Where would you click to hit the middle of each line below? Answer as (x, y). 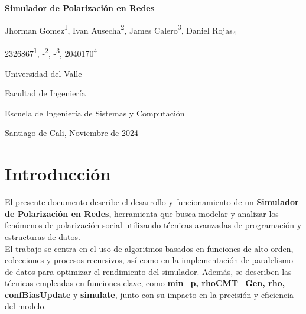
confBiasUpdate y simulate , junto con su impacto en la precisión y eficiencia (149, 294)
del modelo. (26, 306)
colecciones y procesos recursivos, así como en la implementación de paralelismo (149, 260)
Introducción (58, 174)
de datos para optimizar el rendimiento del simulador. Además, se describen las (148, 271)
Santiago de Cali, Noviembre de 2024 (71, 133)
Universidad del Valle (43, 73)
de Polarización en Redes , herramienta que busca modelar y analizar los (142, 213)
